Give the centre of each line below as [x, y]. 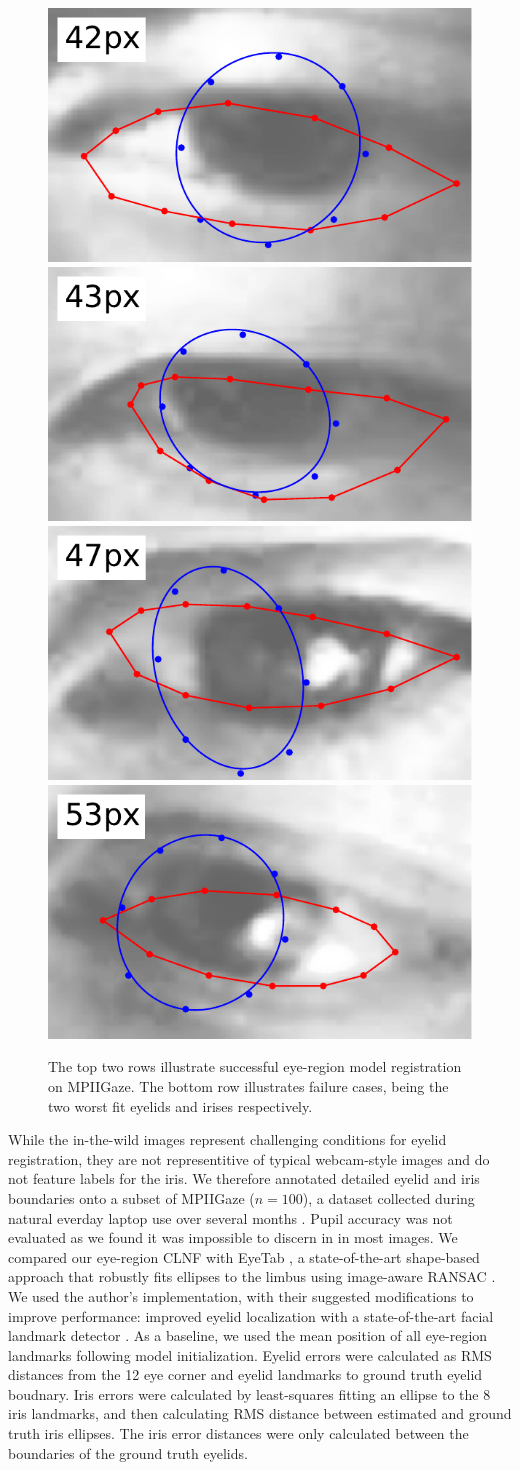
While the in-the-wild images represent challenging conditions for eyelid [227, 1139]
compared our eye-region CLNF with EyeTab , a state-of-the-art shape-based [244, 1256]
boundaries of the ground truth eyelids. [128, 1452]
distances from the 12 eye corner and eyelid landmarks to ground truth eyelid [245, 1374]
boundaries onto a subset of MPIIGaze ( [131, 1197]
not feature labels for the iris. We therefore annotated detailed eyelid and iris [244, 1178]
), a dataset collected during [388, 1197]
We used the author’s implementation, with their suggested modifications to [241, 1295]
